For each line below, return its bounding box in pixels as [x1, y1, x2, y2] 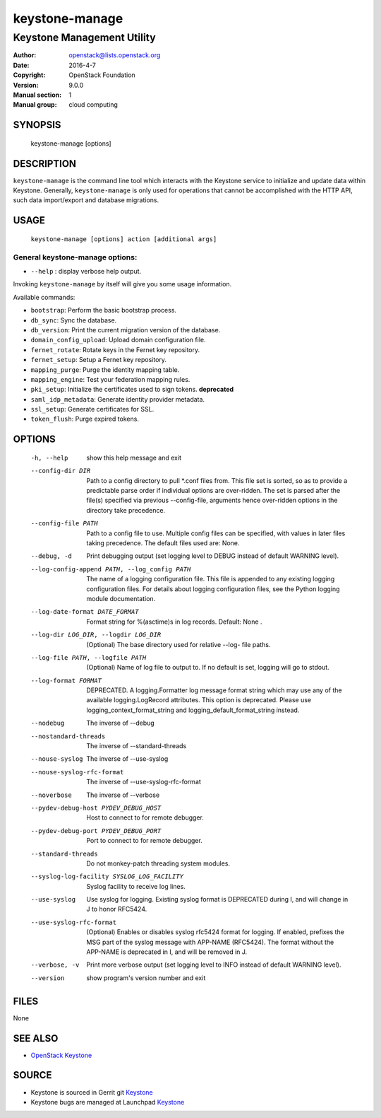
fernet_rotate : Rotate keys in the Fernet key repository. [30, 345, 200, 354]
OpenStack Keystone [30, 1051, 92, 1059]
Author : [13, 51, 37, 59]
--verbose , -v [30, 961, 80, 969]
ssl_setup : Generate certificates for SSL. [30, 405, 155, 414]
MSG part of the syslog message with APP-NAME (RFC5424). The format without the [86, 938, 334, 946]
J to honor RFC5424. [86, 905, 147, 914]
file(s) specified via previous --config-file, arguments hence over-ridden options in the [86, 496, 338, 505]
